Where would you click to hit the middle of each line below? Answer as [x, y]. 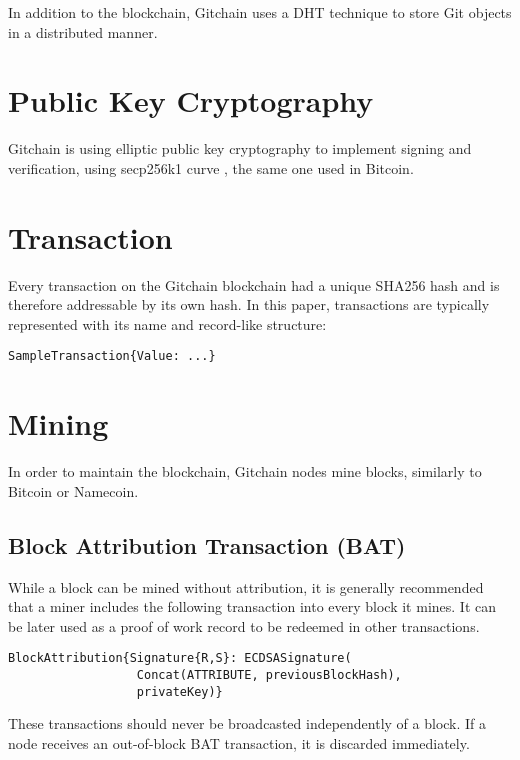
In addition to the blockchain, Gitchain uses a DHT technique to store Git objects [260, 12]
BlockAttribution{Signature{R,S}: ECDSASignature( [180, 658]
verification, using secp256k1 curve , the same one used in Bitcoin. [211, 167]
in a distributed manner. [83, 31]
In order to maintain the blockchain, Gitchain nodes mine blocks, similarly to [245, 471]
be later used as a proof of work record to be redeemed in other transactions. [244, 625]
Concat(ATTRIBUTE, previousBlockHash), [269, 675]
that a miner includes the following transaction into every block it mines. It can [252, 606]
